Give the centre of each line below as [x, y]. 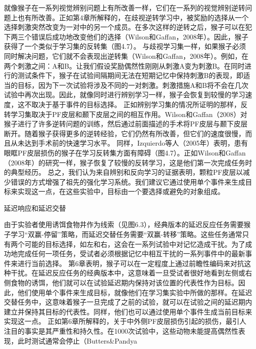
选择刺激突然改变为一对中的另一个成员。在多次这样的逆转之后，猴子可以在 [125, 27]
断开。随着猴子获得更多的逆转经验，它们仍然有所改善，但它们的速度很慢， [125, 133]
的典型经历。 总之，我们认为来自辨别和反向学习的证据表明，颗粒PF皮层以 [124, 172]
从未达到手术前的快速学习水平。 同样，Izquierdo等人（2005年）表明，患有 [129, 143]
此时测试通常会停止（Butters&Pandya [77, 340]
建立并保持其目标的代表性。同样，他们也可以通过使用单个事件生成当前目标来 [128, 311]
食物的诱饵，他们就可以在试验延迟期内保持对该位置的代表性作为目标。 [124, 283]
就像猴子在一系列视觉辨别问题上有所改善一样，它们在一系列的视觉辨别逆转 [125, 7]
